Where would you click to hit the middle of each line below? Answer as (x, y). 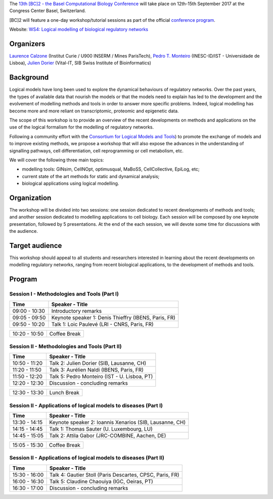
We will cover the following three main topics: (57, 160)
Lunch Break (64, 393)
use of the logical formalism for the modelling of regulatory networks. (82, 127)
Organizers (27, 44)
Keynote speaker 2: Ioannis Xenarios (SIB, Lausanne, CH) (118, 423)
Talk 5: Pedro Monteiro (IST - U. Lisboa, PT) (101, 377)
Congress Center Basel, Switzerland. (48, 11)
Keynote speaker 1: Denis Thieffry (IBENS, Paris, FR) (113, 317)
